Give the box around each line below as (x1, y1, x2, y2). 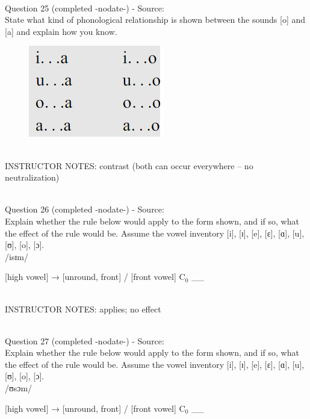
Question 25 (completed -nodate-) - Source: (5, 1, 164, 14)
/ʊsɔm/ (5, 382, 33, 394)
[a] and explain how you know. (5, 25, 117, 37)
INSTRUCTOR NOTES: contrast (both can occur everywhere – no (5, 159, 253, 172)
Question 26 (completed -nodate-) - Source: (5, 203, 164, 216)
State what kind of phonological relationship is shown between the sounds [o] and (5, 13, 306, 26)
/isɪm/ (5, 250, 28, 262)
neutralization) (5, 171, 60, 184)
